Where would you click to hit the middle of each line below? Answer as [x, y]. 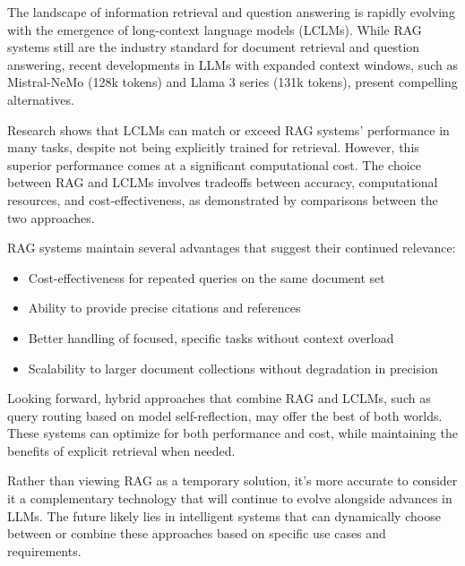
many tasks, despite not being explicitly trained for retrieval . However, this [213, 147]
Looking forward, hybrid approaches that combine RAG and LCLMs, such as [219, 398]
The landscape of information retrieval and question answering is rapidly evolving [231, 12]
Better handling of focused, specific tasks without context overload [211, 337]
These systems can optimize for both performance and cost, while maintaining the [232, 433]
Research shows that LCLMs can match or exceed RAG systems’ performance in [228, 129]
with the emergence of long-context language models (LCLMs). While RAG [215, 29]
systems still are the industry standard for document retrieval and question [214, 47]
